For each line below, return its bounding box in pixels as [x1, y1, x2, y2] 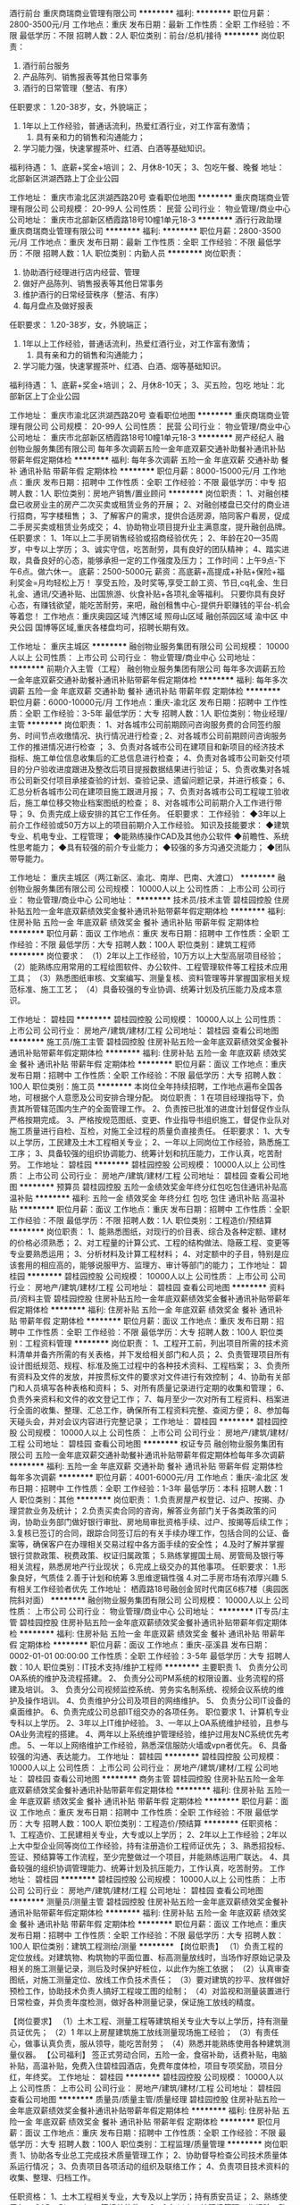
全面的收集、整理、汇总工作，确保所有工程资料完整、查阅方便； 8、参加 [16, 1405, 283, 1415]
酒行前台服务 [21, 61, 70, 71]
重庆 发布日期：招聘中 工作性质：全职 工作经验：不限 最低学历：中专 [24, 477, 277, 487]
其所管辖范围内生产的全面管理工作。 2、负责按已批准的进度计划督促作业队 [16, 1103, 290, 1114]
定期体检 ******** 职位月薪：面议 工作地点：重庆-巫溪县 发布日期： [19, 1639, 271, 1650]
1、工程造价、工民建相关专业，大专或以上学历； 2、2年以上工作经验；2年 [9, 1830, 279, 1840]
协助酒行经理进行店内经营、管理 [21, 267, 140, 277]
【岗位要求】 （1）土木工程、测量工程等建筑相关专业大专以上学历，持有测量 [9, 2016, 288, 2026]
